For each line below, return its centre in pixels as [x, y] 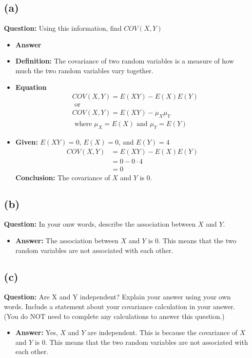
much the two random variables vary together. [84, 70]
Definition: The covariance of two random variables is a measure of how [125, 61]
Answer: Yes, [37, 332]
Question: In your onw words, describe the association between [100, 224]
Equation [31, 87]
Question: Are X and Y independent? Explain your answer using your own [117, 297]
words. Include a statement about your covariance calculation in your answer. [120, 306]
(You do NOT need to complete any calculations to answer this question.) [114, 316]
